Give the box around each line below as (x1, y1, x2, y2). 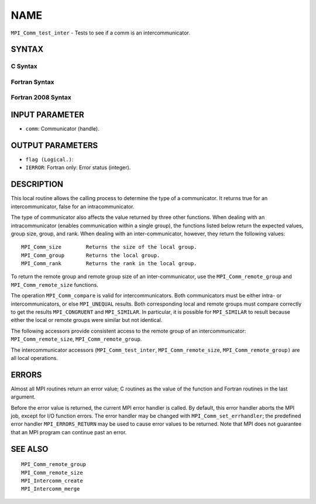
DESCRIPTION (11, 179, 64, 190)
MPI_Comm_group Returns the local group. (21, 252, 160, 259)
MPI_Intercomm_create (21, 478, 83, 484)
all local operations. (11, 355, 59, 361)
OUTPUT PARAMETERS (11, 140, 98, 150)
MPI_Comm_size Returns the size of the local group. (21, 244, 197, 251)
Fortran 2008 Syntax (11, 94, 71, 102)
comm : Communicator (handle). (25, 125, 99, 132)
